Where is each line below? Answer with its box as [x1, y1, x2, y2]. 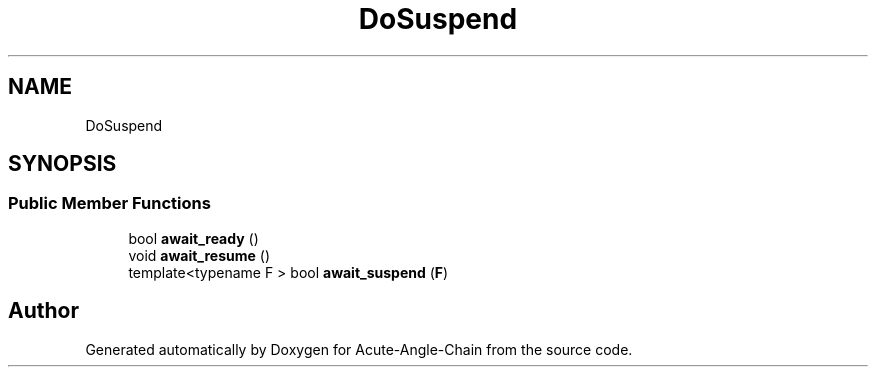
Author [8, 298, 79, 324]
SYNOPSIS [8, 151, 117, 177]
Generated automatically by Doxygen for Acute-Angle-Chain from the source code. [85, 340, 633, 358]
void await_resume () [128, 246, 270, 264]
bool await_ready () [128, 229, 259, 247]
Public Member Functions [8, 193, 211, 214]
